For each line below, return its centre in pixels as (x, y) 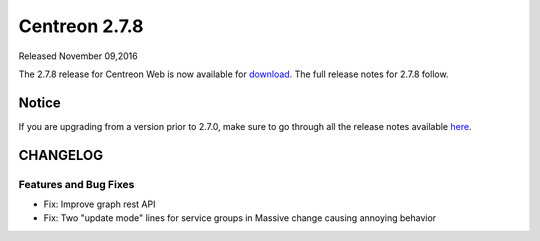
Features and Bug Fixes (76, 184)
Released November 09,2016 (78, 56)
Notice (40, 102)
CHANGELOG (61, 155)
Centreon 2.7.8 (81, 26)
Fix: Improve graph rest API (99, 204)
